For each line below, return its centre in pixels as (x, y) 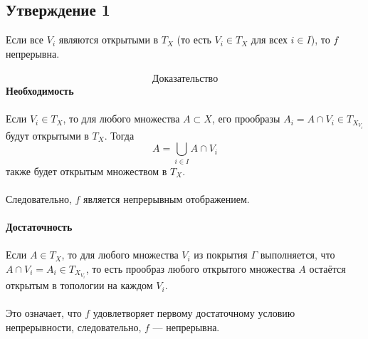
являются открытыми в (109, 40)
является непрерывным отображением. (167, 198)
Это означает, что (44, 313)
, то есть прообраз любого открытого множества (190, 268)
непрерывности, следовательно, (74, 327)
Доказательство (185, 79)
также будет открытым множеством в (86, 171)
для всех (269, 40)
